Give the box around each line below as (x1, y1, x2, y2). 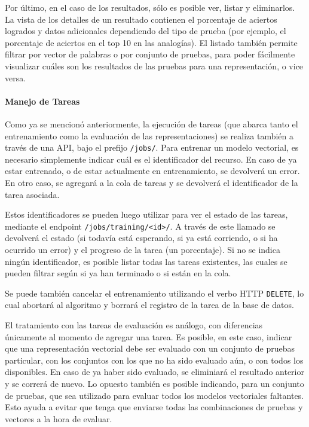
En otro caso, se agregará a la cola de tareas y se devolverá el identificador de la (5, 176, 298, 188)
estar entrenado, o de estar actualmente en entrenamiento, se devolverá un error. (5, 164, 300, 177)
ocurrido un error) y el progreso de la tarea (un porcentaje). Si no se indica (5, 243, 280, 256)
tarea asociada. (5, 188, 60, 200)
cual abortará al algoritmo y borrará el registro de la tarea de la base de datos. (5, 298, 294, 311)
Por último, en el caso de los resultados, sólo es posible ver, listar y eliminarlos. (5, 1, 295, 13)
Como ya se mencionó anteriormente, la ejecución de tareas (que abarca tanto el (5, 117, 298, 130)
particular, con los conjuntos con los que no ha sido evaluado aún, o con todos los (5, 353, 304, 366)
